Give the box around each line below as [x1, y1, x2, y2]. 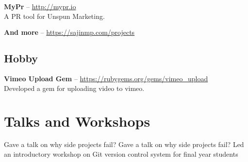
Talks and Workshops [4, 111, 150, 131]
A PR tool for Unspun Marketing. [4, 11, 105, 21]
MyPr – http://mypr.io [4, 1, 76, 11]
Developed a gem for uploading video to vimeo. [4, 83, 145, 93]
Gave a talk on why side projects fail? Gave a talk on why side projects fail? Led [4, 139, 244, 149]
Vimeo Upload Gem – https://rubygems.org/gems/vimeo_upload [4, 73, 208, 83]
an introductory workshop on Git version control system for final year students [4, 148, 238, 159]
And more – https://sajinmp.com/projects [4, 27, 135, 37]
